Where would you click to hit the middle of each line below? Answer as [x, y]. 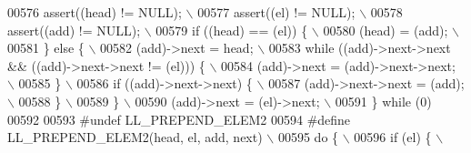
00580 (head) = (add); [386, 30]
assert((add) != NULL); [74, 30]
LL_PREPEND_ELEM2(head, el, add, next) [135, 137]
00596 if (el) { [393, 137]
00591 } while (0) [383, 101]
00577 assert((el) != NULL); [276, 12]
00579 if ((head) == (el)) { [232, 30]
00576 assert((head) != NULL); [95, 12]
